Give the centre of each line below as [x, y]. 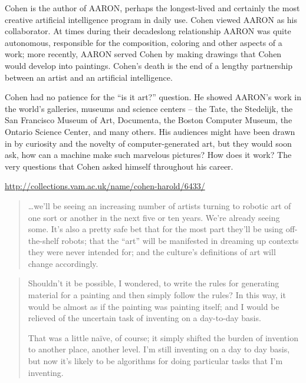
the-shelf [43, 240]
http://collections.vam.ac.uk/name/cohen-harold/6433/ [105, 186]
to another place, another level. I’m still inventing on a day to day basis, [159, 349]
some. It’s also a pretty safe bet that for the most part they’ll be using [156, 229]
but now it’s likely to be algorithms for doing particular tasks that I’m [155, 361]
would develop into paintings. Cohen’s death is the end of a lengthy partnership [149, 65]
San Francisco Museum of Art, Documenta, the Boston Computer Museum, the [149, 120]
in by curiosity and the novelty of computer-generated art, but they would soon [148, 143]
